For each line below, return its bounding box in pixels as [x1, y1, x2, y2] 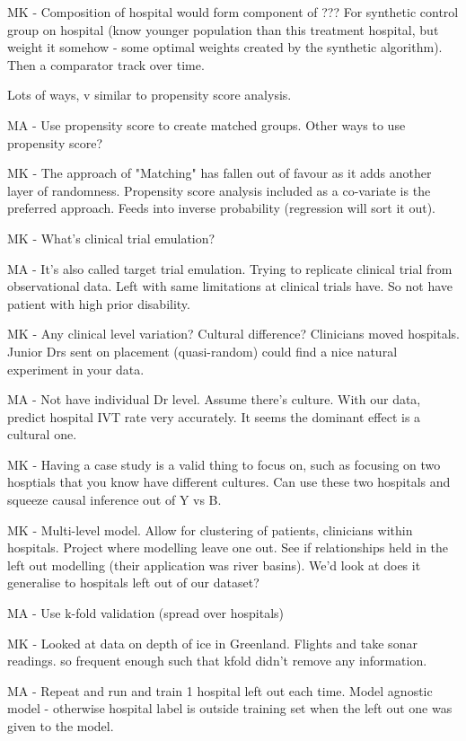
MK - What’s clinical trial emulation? [7, 228, 215, 247]
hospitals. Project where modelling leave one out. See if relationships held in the [7, 538, 449, 557]
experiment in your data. [7, 359, 145, 378]
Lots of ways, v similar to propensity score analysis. [7, 85, 292, 104]
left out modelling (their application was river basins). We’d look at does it [7, 555, 421, 574]
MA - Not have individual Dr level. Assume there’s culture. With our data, [7, 390, 421, 409]
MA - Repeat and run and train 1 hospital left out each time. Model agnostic [7, 681, 433, 700]
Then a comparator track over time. [7, 55, 205, 74]
